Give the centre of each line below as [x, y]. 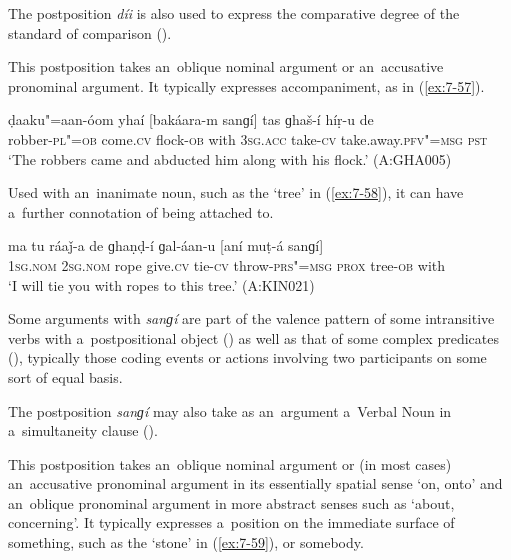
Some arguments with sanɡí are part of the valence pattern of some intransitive [251, 318]
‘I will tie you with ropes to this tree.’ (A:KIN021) [161, 284]
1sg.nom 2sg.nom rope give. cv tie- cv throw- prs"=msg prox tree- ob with [227, 264]
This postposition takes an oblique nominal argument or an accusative [226, 66]
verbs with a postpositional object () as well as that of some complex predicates [253, 337]
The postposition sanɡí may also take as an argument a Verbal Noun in [230, 410]
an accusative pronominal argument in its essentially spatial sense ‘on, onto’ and [255, 483]
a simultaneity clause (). [83, 430]
